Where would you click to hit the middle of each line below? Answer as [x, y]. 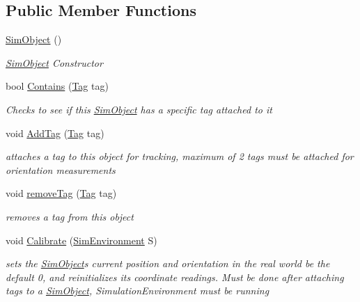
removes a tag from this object [70, 216]
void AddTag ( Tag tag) [55, 133]
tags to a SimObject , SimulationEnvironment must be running [138, 291]
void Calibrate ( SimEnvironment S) [81, 240]
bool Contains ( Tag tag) [57, 86]
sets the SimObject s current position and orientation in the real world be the [168, 263]
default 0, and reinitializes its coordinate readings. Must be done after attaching [175, 277]
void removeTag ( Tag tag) [61, 193]
